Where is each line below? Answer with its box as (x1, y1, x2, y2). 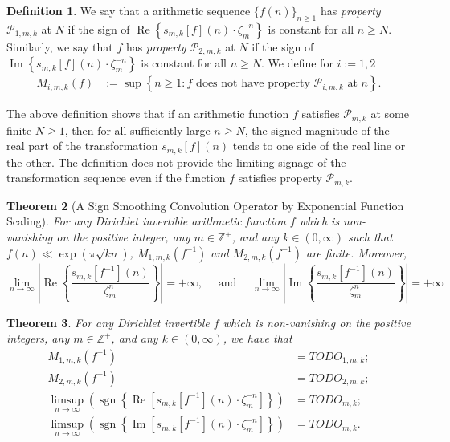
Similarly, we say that (6, 38, 113, 55)
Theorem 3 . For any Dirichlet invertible (6, 314, 210, 330)
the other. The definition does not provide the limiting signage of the (6, 153, 346, 170)
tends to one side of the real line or (232, 137, 406, 154)
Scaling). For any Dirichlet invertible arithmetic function (6, 213, 286, 229)
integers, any (6, 330, 70, 347)
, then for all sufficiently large (64, 121, 211, 138)
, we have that (223, 330, 292, 347)
